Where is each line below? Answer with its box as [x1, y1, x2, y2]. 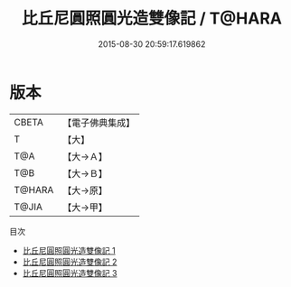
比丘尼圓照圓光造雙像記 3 [22, 267, 117, 278]
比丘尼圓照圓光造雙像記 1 [22, 245, 116, 255]
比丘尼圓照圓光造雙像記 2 [22, 256, 117, 267]
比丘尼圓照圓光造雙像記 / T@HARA [21, 8, 283, 29]
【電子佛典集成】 [62, 116, 136, 129]
